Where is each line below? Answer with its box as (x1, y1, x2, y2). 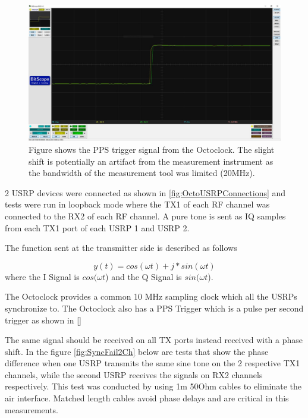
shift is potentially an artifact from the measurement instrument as (29, 155, 274, 167)
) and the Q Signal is (105, 270, 182, 282)
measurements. (5, 403, 59, 416)
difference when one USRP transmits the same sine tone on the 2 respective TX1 (5, 357, 300, 369)
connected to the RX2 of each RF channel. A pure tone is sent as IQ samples (5, 209, 286, 222)
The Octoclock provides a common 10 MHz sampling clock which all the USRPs (5, 290, 297, 303)
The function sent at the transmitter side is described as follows (5, 241, 237, 254)
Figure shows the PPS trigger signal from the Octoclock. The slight (29, 143, 275, 155)
